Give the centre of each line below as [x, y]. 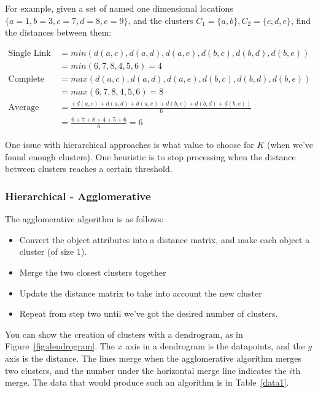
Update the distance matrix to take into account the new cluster [141, 293]
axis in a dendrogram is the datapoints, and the [215, 346]
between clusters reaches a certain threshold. [89, 169]
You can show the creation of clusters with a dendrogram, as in [124, 334]
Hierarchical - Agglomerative [78, 196]
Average [24, 108]
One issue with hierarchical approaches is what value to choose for [130, 145]
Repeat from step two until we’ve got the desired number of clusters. [149, 313]
